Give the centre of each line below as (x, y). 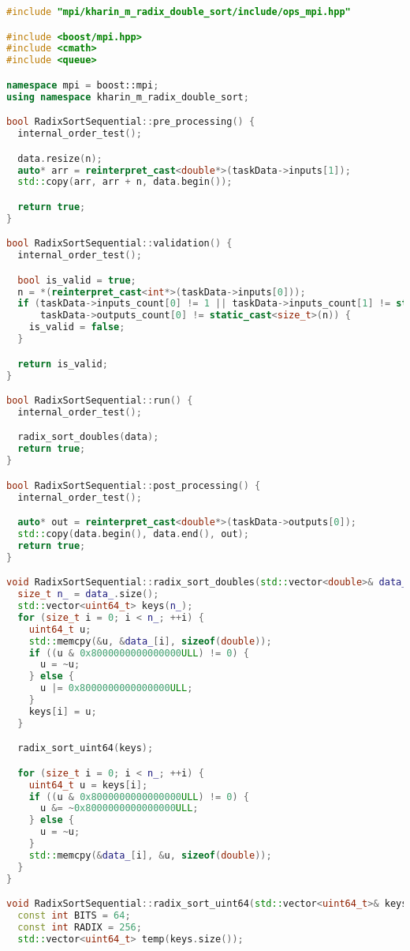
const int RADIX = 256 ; (80, 927)
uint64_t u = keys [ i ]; (88, 785)
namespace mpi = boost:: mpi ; (83, 85)
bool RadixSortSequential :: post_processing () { (134, 485)
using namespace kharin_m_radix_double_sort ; (128, 97)
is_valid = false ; (77, 327)
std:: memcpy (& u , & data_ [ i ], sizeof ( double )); (150, 641)
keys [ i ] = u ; (63, 711)
